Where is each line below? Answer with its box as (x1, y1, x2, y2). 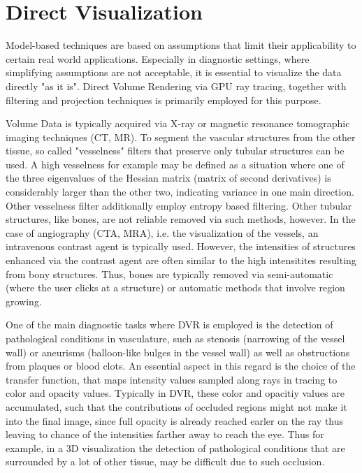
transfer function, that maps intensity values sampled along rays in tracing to (6, 372, 338, 386)
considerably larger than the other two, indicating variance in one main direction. (6, 184, 354, 199)
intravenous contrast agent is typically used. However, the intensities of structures (6, 239, 356, 254)
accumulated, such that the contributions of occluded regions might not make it (6, 399, 347, 414)
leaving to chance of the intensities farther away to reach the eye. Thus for (6, 427, 324, 442)
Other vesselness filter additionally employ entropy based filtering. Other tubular (6, 198, 352, 212)
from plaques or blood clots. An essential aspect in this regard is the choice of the (6, 358, 356, 373)
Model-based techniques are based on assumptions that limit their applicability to (6, 38, 356, 52)
